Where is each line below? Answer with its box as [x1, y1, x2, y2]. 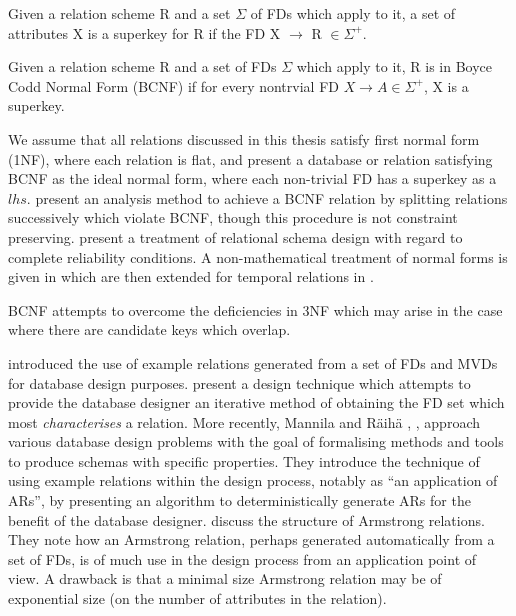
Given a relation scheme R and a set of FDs [8, 56, 277, 77]
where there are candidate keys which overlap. [8, 319, 291, 340]
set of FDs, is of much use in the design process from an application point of [8, 548, 477, 569]
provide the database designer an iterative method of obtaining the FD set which [8, 392, 505, 413]
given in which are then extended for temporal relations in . [8, 266, 374, 287]
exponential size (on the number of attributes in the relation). [8, 588, 387, 609]
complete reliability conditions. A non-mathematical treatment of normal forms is [8, 246, 508, 267]
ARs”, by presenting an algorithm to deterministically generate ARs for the [8, 490, 471, 511]
